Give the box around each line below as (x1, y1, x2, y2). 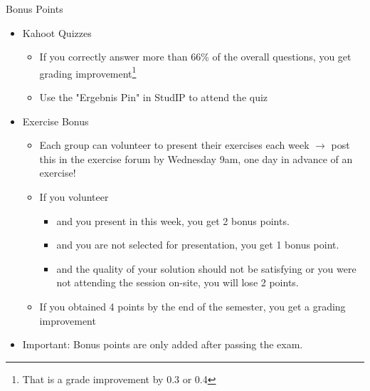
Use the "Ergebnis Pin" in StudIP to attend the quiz (39, 90, 268, 105)
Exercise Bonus (22, 113, 89, 128)
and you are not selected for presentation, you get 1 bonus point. (56, 237, 339, 252)
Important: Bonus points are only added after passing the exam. (22, 337, 303, 352)
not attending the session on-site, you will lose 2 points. (56, 275, 299, 290)
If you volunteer (39, 189, 109, 204)
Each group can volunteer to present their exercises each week (39, 137, 310, 152)
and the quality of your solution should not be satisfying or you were (56, 261, 356, 276)
